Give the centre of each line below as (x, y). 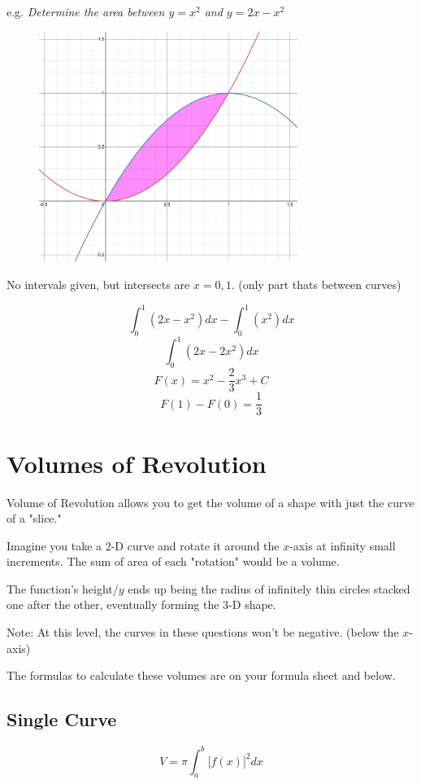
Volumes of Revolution (137, 463)
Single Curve (62, 719)
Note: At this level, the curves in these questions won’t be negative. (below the (203, 632)
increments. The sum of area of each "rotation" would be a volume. (173, 561)
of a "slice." (34, 518)
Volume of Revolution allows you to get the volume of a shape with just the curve (210, 502)
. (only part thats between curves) (316, 285)
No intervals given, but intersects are (98, 285)
